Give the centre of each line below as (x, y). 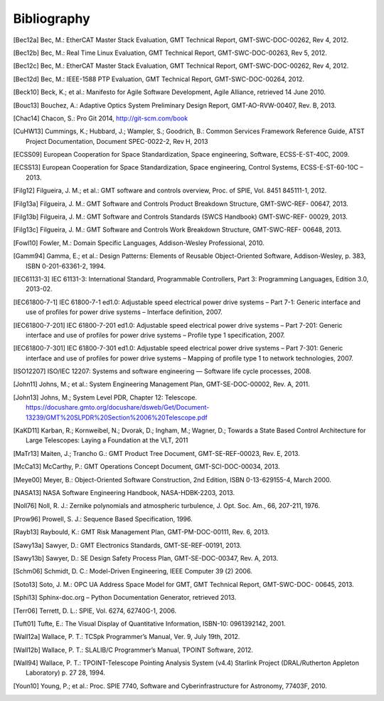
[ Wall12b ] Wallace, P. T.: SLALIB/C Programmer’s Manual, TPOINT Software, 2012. (133, 650)
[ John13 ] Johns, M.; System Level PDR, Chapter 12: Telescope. (105, 397)
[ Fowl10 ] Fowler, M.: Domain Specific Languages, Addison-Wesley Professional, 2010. (139, 243)
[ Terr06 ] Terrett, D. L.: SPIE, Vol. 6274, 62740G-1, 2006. (95, 611)
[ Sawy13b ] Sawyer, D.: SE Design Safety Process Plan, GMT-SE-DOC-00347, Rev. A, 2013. (146, 558)
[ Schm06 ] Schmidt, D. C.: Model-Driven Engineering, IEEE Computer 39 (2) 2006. (133, 571)
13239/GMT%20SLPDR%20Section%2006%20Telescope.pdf (117, 417)
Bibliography (52, 19)
